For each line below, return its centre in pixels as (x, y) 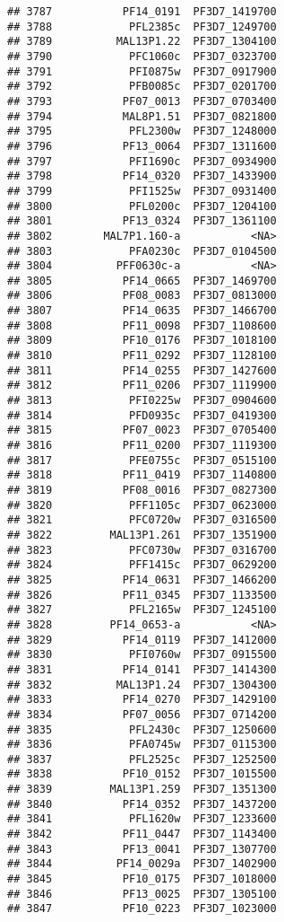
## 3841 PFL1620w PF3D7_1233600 (142, 819)
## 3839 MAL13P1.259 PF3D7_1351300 (142, 790)
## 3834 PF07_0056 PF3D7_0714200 (142, 714)
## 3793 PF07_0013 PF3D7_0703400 (142, 101)
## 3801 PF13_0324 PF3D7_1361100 (142, 221)
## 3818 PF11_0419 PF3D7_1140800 (142, 475)
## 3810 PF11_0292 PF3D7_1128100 (142, 356)
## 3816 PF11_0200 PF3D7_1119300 (142, 446)
